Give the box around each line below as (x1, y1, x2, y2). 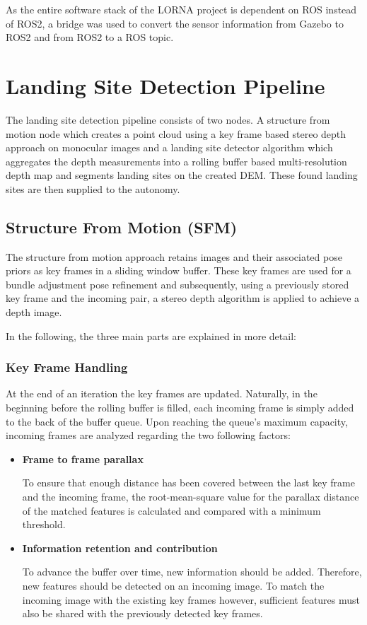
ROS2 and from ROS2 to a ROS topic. (6, 30, 174, 45)
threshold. (22, 517, 66, 532)
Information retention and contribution (22, 540, 218, 555)
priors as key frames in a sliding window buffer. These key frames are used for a (6, 263, 351, 278)
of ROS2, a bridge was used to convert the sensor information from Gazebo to (6, 16, 344, 30)
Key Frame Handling (6, 358, 128, 376)
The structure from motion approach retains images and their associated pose (6, 249, 342, 264)
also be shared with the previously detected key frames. (22, 606, 263, 621)
